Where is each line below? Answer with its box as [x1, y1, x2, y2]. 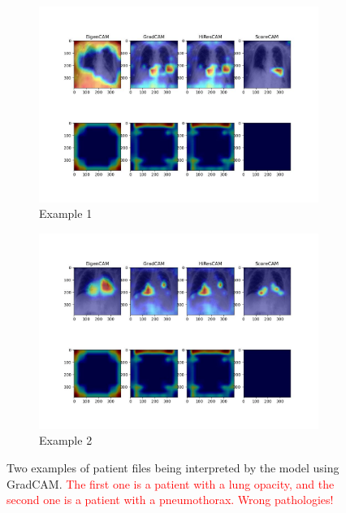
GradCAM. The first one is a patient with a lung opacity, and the [6, 475, 335, 492]
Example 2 [39, 432, 93, 449]
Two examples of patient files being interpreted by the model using [6, 459, 340, 476]
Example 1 [39, 205, 93, 222]
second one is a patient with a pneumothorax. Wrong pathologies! [6, 491, 334, 508]
